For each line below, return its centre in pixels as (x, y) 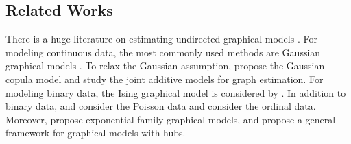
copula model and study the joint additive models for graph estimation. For (165, 79)
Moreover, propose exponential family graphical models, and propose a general (171, 119)
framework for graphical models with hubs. (96, 133)
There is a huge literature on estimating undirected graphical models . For (161, 39)
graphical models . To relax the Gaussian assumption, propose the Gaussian (165, 65)
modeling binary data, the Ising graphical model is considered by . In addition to (176, 92)
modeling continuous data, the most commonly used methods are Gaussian (163, 52)
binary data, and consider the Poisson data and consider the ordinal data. (161, 106)
